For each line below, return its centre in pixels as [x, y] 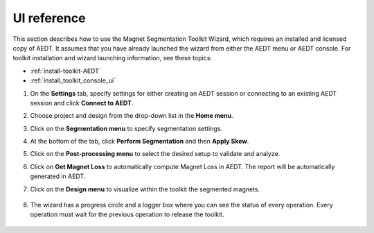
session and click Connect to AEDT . [82, 103]
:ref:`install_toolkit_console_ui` [73, 80]
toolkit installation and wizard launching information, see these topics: [113, 58]
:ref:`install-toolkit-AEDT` [66, 71]
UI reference [49, 18]
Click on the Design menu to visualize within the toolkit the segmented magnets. [145, 189]
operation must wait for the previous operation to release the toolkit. [127, 214]
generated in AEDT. [58, 176]
